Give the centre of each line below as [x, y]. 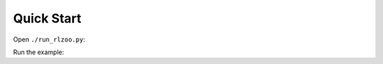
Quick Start [47, 18]
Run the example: [39, 52]
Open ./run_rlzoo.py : [49, 39]
